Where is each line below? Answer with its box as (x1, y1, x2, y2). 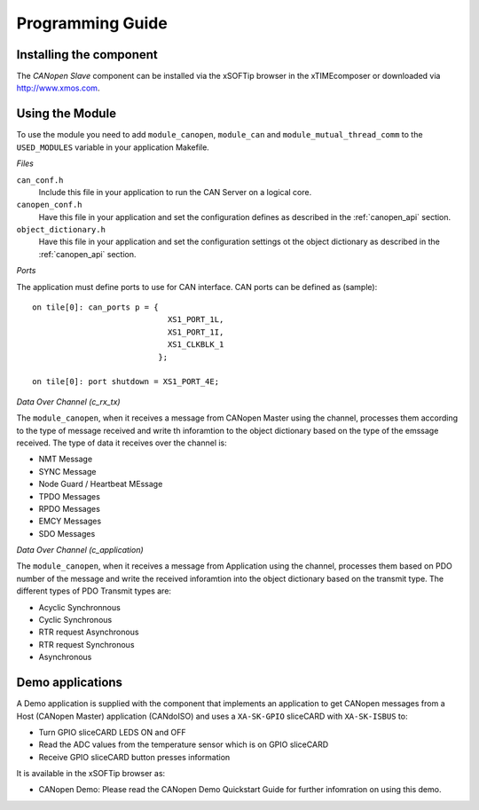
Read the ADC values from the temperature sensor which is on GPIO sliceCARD (38, 739, 329, 750)
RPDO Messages (38, 503, 101, 514)
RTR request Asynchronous (38, 626, 139, 638)
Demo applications (16, 675, 123, 690)
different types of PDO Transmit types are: (16, 586, 172, 596)
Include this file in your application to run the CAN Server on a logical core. (38, 186, 312, 197)
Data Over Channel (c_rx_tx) (16, 396, 121, 407)
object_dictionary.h (16, 224, 106, 235)
